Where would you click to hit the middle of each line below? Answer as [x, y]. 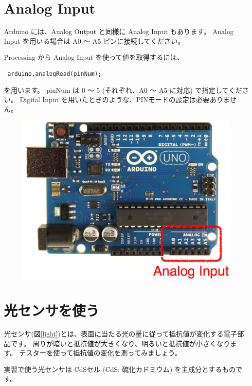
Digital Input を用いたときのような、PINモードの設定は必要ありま [125, 99]
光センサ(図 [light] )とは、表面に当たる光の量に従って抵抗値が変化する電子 [121, 334]
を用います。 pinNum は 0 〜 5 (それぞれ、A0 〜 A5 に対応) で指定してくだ [123, 90]
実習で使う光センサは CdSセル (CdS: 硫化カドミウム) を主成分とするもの [120, 369]
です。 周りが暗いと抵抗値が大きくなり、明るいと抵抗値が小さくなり [120, 343]
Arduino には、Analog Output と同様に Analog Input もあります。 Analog [119, 31]
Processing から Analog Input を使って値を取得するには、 [94, 57]
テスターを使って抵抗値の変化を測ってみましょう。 [100, 353]
